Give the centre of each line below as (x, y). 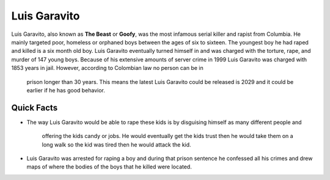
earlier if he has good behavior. (66, 90)
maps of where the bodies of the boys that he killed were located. (109, 167)
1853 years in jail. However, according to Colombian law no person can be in (108, 68)
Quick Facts (35, 107)
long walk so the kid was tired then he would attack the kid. (117, 144)
